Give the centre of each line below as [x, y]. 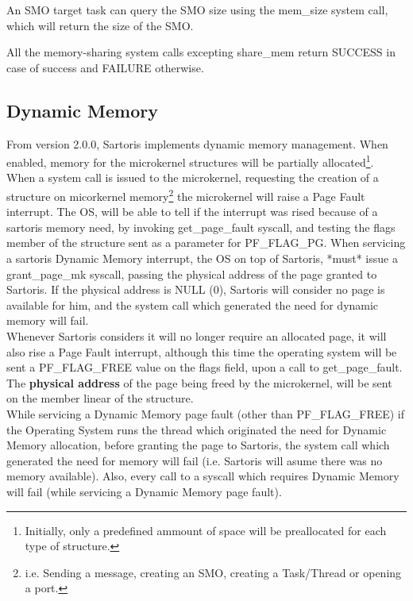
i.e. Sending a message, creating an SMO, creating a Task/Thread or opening [213, 572]
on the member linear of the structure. [100, 398]
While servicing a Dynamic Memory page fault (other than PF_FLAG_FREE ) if [206, 413]
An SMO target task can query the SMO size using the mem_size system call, [197, 10]
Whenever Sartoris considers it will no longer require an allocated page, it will [197, 336]
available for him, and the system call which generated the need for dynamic [193, 304]
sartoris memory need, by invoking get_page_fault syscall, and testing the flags [201, 227]
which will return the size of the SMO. [100, 25]
